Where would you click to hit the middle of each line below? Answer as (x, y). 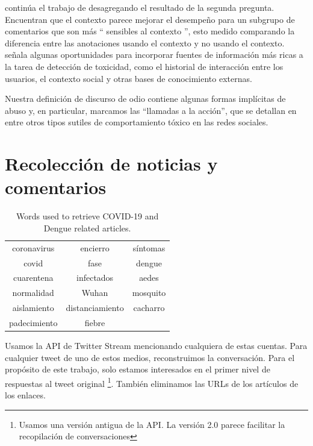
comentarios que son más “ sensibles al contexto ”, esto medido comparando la (150, 31)
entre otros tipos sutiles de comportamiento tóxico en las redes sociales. (137, 122)
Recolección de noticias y (111, 164)
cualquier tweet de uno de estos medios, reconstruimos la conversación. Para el (150, 357)
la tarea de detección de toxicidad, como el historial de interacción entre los (144, 66)
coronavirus (33, 247)
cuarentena (33, 278)
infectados (95, 278)
